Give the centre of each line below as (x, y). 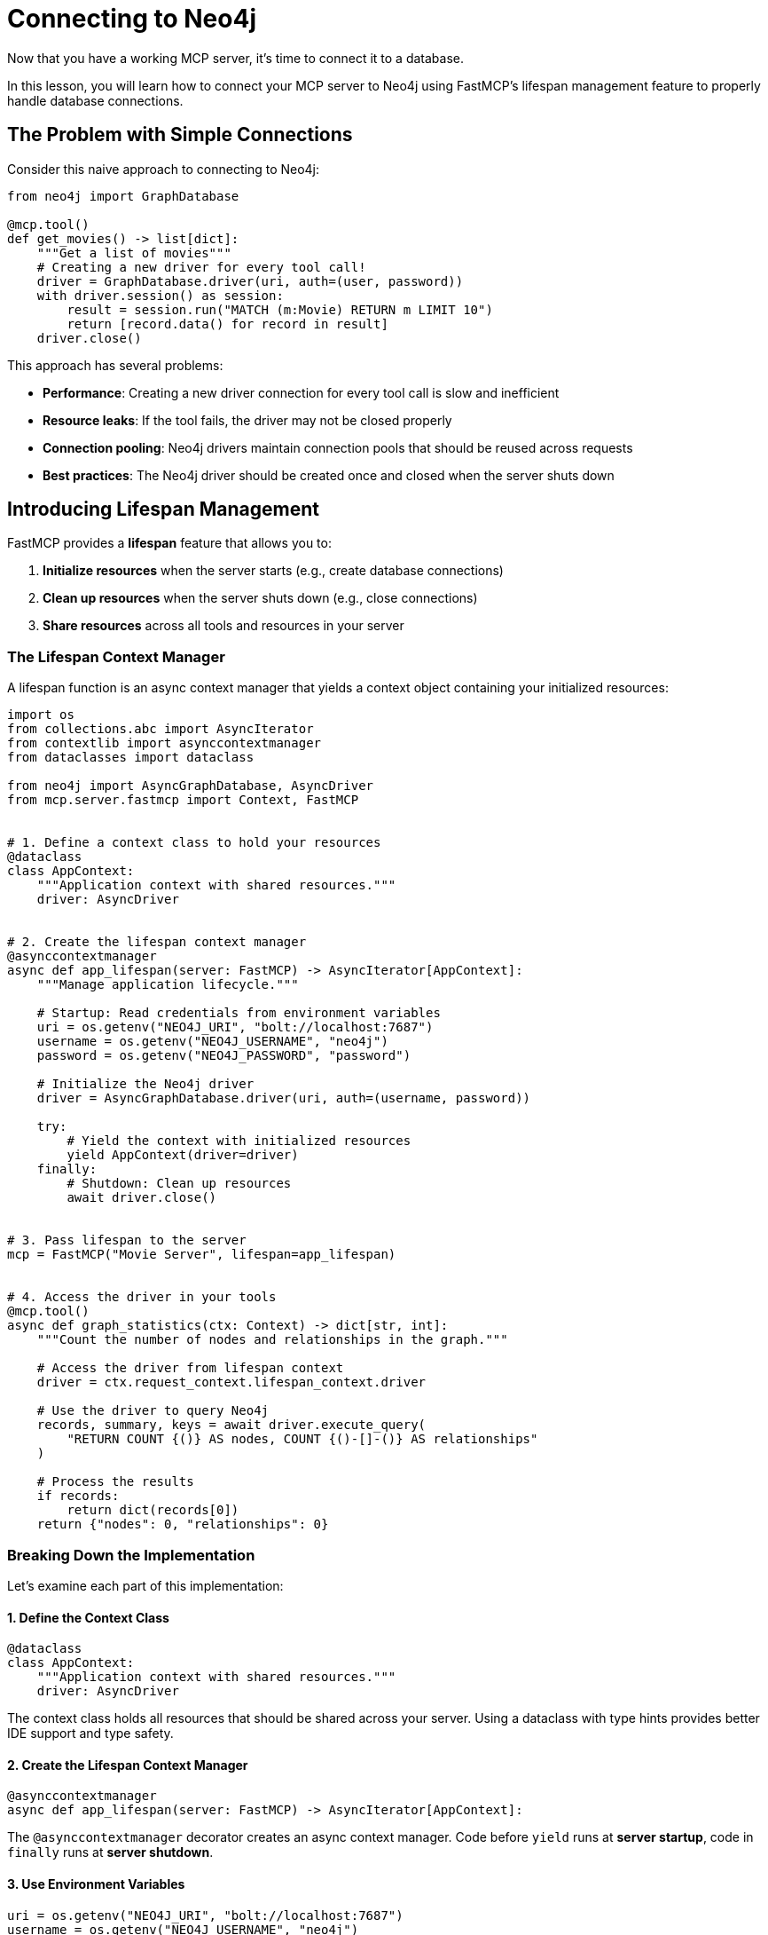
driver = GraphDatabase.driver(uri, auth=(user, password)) (250, 281)
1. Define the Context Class (88, 1617)
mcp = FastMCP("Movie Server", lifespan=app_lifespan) (202, 1255)
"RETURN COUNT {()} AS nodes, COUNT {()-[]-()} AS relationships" (302, 1439)
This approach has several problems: (115, 365)
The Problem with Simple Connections (180, 135)
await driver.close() (142, 1198)
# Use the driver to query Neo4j (153, 1411)
